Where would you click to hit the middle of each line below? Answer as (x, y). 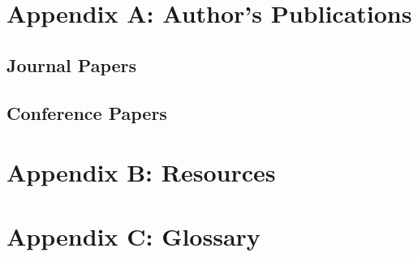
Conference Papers (87, 112)
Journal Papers (72, 64)
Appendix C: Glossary (134, 236)
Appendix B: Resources (141, 172)
